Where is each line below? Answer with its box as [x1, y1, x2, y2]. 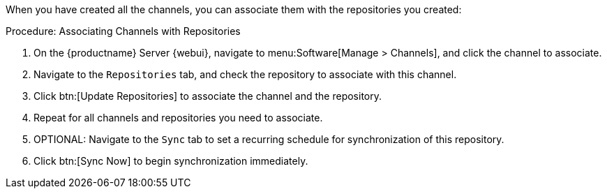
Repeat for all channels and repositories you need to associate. [33, 112, 323, 124]
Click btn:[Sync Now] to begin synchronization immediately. [33, 155, 308, 167]
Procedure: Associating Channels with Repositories [6, 25, 241, 37]
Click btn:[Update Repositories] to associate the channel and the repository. [33, 90, 382, 102]
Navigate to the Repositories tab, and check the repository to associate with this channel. [33, 68, 457, 80]
